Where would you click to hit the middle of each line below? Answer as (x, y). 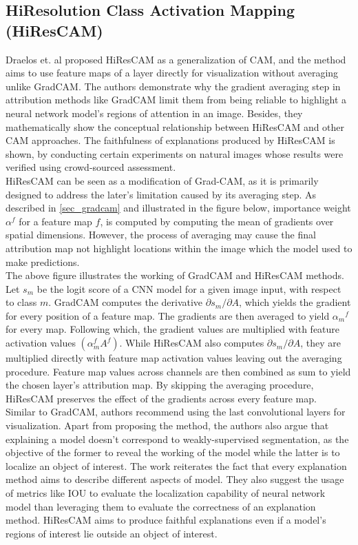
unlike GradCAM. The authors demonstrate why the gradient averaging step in (173, 86)
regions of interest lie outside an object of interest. (112, 533)
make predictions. (43, 261)
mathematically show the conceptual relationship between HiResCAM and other (175, 126)
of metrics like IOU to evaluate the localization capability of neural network (166, 493)
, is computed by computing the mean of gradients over (217, 221)
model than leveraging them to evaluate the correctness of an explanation (161, 506)
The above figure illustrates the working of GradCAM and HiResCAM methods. (175, 275)
